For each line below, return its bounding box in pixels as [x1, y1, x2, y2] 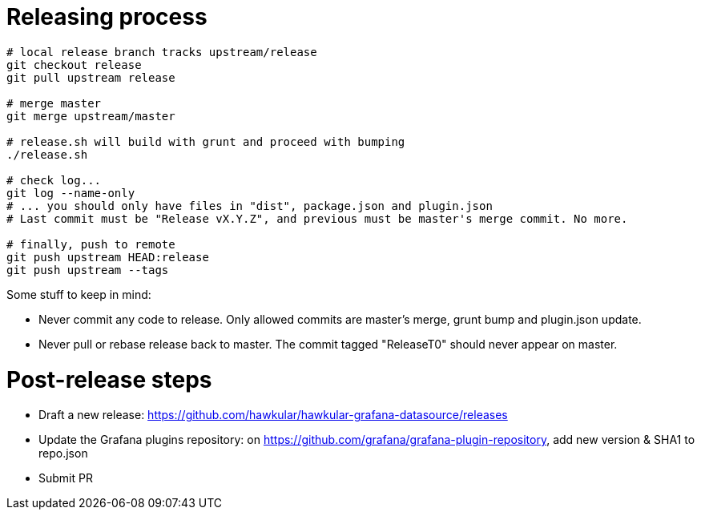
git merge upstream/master [6, 109, 175, 123]
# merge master [6, 96, 102, 110]
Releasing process [6, 3, 207, 30]
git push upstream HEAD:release [6, 250, 209, 264]
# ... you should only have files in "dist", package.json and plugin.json [6, 199, 493, 212]
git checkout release [6, 58, 142, 71]
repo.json [38, 446, 88, 461]
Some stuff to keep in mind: [6, 287, 151, 301]
